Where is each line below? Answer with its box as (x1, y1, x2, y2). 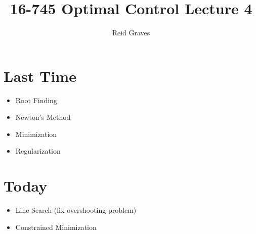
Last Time (4, 65, 76, 86)
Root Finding (15, 95, 57, 105)
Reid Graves (112, 27, 150, 38)
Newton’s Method (15, 112, 71, 122)
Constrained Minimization (15, 221, 97, 232)
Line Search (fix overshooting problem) (15, 205, 137, 215)
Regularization (15, 146, 61, 156)
